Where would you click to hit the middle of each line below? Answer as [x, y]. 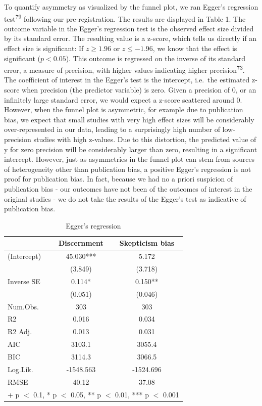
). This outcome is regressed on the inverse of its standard [155, 58]
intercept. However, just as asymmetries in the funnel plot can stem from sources [129, 159]
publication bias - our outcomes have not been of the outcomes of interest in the [128, 189]
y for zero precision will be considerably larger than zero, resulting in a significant [131, 149]
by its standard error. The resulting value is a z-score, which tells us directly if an [130, 38]
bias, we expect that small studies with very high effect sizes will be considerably [129, 119]
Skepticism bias [147, 243]
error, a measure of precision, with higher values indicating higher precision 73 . [124, 69]
